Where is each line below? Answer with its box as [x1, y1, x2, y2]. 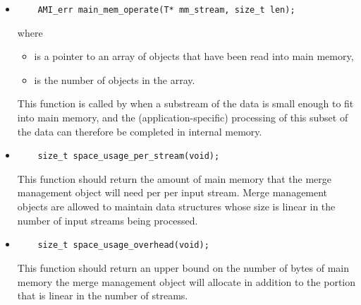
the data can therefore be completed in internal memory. [17, 124, 262, 138]
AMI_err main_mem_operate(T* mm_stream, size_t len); [37, 5, 295, 15]
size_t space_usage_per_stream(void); [37, 151, 220, 162]
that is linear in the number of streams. [17, 288, 188, 303]
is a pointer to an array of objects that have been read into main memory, [34, 49, 354, 64]
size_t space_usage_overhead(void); [37, 240, 209, 251]
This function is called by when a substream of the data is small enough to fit [17, 96, 354, 111]
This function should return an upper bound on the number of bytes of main [17, 260, 350, 275]
